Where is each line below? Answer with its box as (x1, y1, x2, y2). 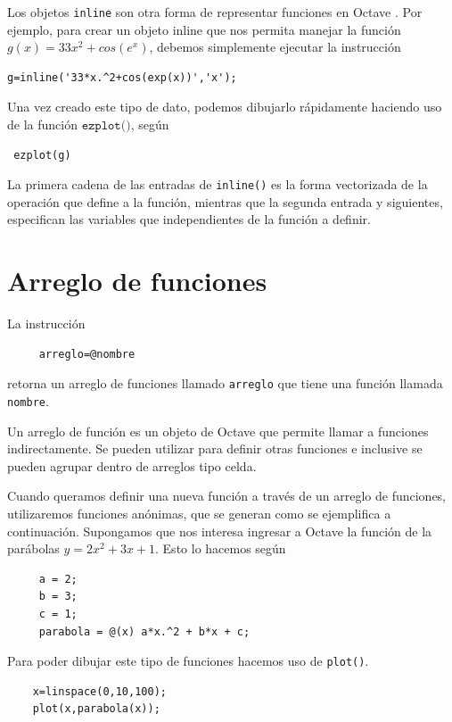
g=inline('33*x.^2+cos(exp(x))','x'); (7, 71, 237, 84)
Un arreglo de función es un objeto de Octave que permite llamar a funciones (7, 421, 429, 440)
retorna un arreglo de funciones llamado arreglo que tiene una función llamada (7, 374, 443, 393)
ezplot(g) (13, 148, 71, 162)
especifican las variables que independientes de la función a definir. (7, 210, 371, 228)
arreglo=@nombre (38, 347, 136, 361)
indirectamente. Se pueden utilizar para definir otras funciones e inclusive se (7, 439, 423, 458)
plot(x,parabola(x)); (32, 702, 160, 716)
